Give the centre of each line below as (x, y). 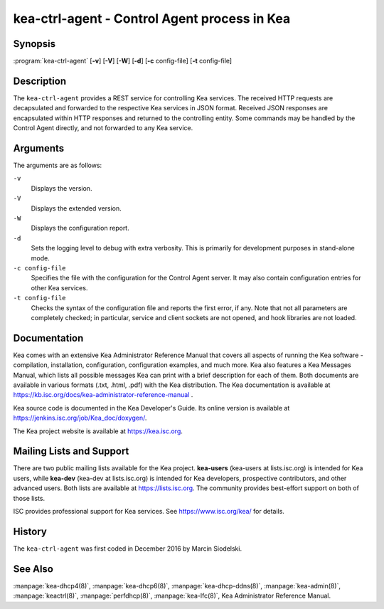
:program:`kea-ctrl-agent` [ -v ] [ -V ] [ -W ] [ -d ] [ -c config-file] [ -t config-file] (123, 61)
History (30, 531)
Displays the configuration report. (80, 228)
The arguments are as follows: (58, 165)
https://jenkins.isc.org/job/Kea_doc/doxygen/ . (80, 418)
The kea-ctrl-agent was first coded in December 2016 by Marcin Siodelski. (127, 549)
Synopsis (34, 44)
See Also (33, 569)
